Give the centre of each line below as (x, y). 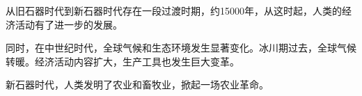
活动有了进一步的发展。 (69, 24)
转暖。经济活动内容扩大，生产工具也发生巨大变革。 (123, 61)
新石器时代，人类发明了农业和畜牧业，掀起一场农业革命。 (137, 85)
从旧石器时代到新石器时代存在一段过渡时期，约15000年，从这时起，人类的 (174, 10)
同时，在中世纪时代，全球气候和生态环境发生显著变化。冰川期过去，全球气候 (181, 48)
